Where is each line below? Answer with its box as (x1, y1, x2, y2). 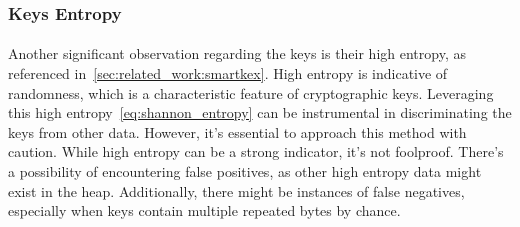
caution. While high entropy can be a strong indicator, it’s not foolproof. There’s (8, 141, 504, 162)
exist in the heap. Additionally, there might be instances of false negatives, (8, 180, 465, 201)
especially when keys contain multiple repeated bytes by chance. (8, 200, 401, 221)
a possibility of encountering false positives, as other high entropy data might (8, 161, 482, 181)
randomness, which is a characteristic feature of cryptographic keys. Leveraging (8, 82, 494, 103)
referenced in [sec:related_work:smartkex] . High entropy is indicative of (8, 63, 448, 84)
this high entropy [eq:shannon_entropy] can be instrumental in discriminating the (8, 102, 512, 123)
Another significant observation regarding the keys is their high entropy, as (8, 43, 466, 64)
